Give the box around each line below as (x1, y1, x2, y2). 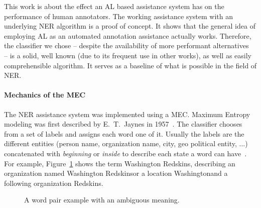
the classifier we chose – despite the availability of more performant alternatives (4, 40, 249, 51)
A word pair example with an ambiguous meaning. (24, 194, 180, 205)
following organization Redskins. (4, 177, 103, 188)
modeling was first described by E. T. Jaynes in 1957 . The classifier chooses (4, 119, 242, 129)
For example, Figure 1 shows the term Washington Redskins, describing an (4, 158, 235, 168)
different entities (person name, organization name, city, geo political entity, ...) (4, 138, 248, 149)
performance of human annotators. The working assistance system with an (4, 11, 233, 21)
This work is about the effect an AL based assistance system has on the (4, 1, 224, 11)
